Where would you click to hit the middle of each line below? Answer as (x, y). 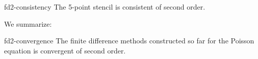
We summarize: (28, 23)
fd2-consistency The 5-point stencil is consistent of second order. (105, 7)
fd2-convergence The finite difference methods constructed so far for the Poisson (129, 41)
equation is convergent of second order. (65, 50)
